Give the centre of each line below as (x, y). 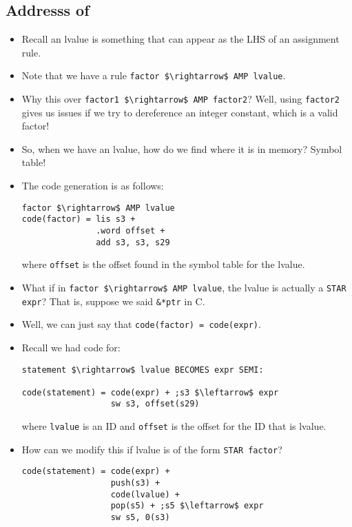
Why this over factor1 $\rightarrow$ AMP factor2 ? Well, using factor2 (180, 99)
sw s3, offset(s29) (155, 404)
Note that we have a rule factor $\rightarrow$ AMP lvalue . (154, 75)
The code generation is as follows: (93, 186)
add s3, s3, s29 (133, 242)
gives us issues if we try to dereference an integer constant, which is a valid (180, 112)
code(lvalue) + (145, 494)
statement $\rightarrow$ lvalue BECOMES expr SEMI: (143, 370)
